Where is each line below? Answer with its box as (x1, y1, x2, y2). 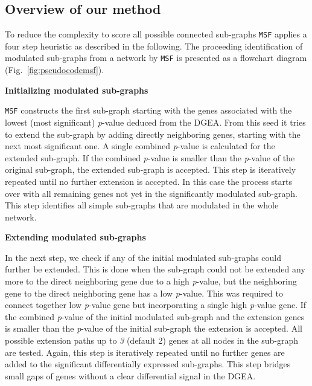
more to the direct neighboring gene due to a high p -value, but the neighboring (5, 275, 297, 288)
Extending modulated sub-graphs (5, 231, 146, 243)
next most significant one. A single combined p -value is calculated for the (5, 140, 275, 152)
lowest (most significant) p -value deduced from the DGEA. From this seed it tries (5, 115, 306, 128)
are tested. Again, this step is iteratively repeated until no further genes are (5, 346, 285, 358)
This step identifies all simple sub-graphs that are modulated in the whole (5, 199, 279, 211)
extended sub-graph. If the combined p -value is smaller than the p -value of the (5, 151, 295, 164)
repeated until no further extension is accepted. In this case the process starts (5, 175, 292, 187)
